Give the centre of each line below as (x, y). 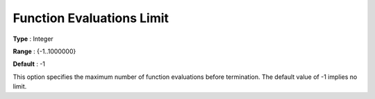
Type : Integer (33, 39)
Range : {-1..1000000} (44, 51)
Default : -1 (29, 64)
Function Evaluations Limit (91, 18)
